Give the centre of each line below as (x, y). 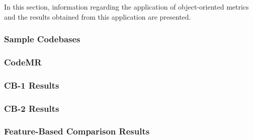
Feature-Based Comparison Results (77, 131)
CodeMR (23, 62)
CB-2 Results (32, 108)
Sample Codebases (42, 39)
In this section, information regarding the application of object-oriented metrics (126, 7)
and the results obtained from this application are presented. (98, 16)
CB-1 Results (32, 85)
